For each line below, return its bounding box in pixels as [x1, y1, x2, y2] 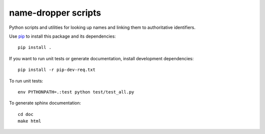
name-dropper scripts [9, 7, 102, 18]
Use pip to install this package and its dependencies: [9, 33, 116, 39]
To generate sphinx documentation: [9, 100, 81, 106]
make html [18, 118, 41, 124]
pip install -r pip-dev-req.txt [18, 67, 96, 73]
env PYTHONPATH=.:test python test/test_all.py [18, 89, 134, 95]
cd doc [18, 112, 34, 117]
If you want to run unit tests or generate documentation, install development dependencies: [9, 55, 194, 61]
